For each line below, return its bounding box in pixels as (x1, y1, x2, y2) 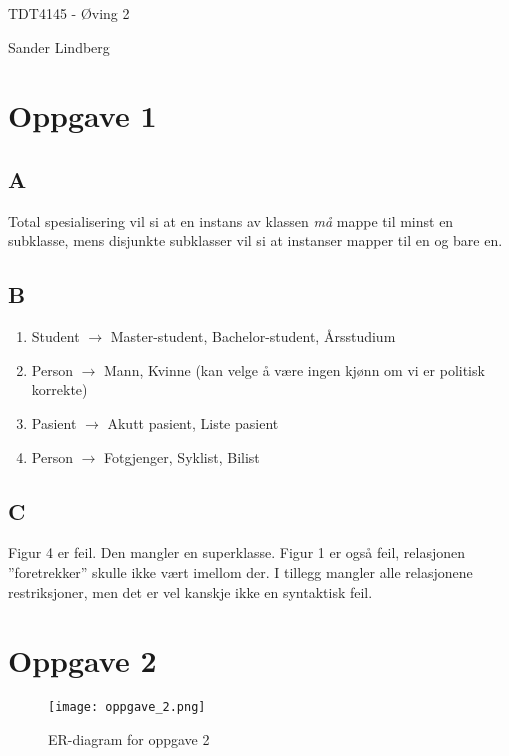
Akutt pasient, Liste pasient (107, 412, 279, 433)
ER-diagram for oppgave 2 (48, 728, 210, 749)
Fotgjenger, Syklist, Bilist (104, 446, 260, 467)
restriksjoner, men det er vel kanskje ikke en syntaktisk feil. (8, 581, 373, 602)
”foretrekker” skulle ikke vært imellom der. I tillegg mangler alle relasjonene (8, 561, 473, 582)
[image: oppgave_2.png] (48, 700, 206, 715)
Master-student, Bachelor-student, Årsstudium (110, 326, 396, 347)
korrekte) (31, 379, 88, 400)
